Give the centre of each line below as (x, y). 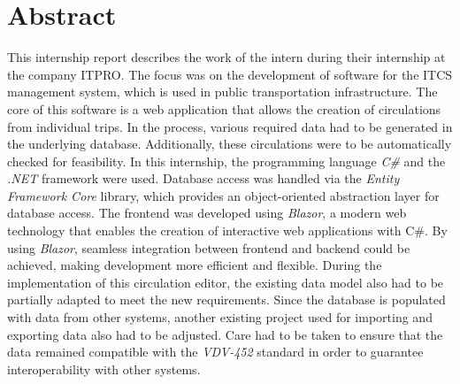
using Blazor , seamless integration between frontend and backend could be (209, 247)
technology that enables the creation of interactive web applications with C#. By (227, 230)
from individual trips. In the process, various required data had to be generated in (230, 126)
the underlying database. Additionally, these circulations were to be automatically (230, 144)
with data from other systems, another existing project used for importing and (220, 317)
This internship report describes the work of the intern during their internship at (226, 57)
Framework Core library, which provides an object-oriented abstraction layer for (223, 195)
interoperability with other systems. (104, 369)
